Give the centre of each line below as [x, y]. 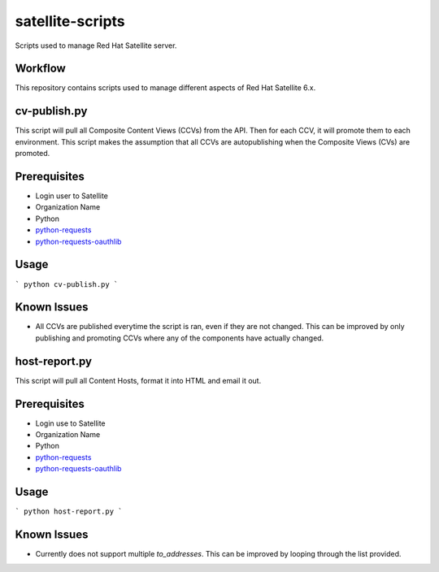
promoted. [33, 154]
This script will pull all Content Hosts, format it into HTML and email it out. [138, 380]
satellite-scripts [70, 21]
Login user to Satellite [72, 196]
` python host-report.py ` [69, 511]
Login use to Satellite [70, 423]
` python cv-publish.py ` [67, 284]
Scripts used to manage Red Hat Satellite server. [96, 45]
